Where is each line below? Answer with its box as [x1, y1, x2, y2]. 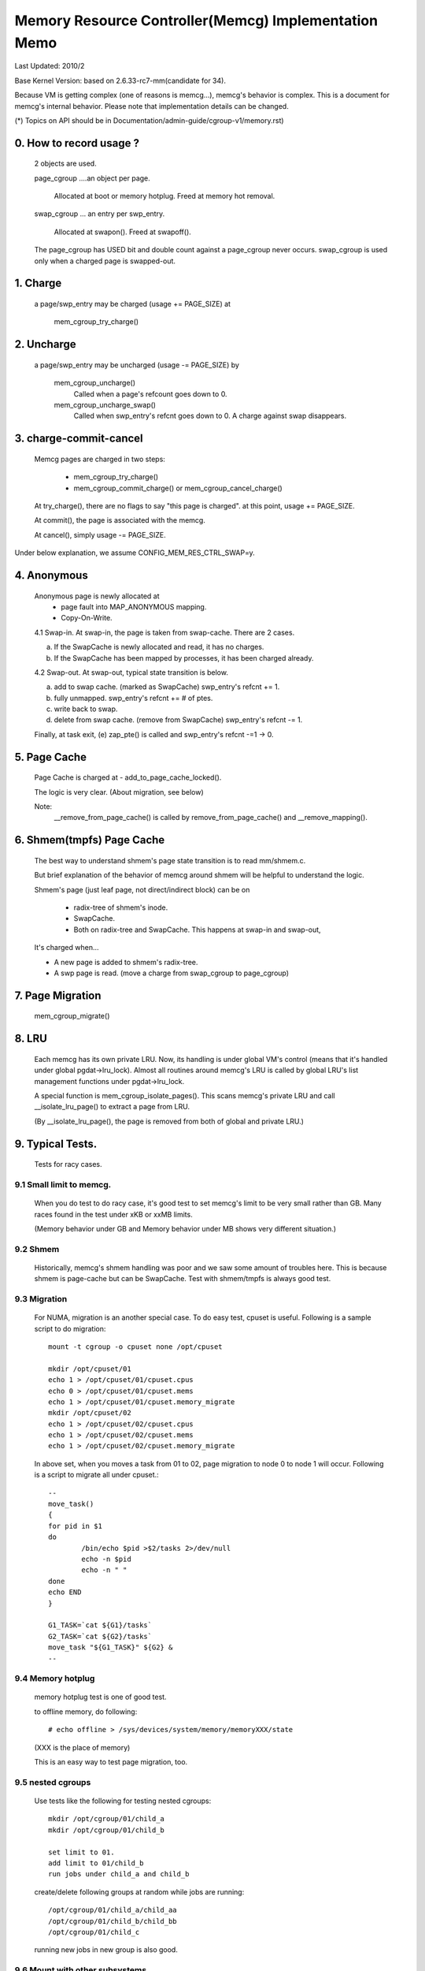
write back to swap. [54, 704, 118, 714]
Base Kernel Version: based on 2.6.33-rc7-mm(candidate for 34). [14, 76, 226, 85]
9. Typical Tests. [14, 1137, 98, 1150]
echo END [48, 1588, 82, 1597]
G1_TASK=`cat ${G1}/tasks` [48, 1621, 153, 1630]
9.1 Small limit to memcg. [14, 1179, 112, 1190]
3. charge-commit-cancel [14, 432, 143, 445]
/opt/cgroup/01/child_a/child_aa [48, 1906, 177, 1915]
